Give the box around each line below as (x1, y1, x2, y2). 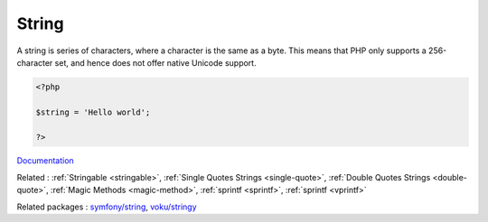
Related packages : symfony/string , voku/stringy (16, 201, 198, 212)
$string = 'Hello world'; (35, 106, 151, 117)
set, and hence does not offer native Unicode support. (54, 57, 257, 68)
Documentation (16, 155, 74, 166)
